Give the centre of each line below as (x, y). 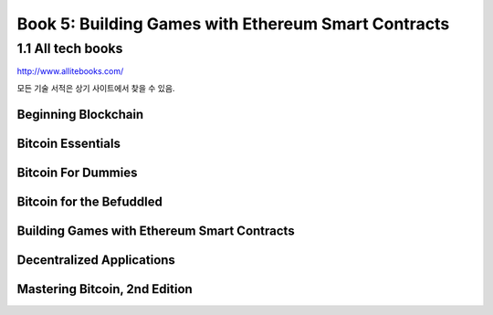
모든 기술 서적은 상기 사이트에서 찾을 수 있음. (96, 88)
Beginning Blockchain (80, 114)
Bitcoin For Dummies (77, 172)
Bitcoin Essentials (68, 143)
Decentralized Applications (96, 260)
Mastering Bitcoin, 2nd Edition (105, 289)
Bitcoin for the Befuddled (90, 201)
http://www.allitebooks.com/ (70, 71)
